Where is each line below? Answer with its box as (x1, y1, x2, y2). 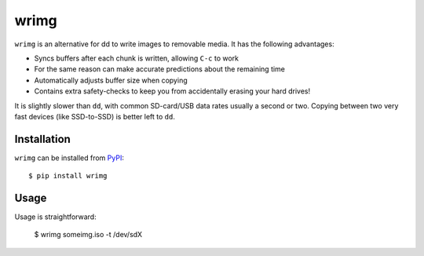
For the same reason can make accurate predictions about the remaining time (34, 64, 286, 74)
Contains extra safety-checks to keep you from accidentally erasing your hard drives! (34, 86, 311, 96)
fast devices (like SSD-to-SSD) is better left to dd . (14, 112, 176, 121)
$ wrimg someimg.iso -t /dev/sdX (34, 230, 143, 240)
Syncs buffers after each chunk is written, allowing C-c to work (34, 53, 239, 63)
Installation (14, 132, 71, 145)
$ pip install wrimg (28, 171, 108, 181)
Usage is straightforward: (14, 212, 97, 221)
